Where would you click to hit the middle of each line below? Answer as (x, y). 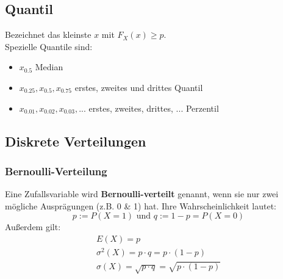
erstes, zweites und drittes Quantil (139, 87)
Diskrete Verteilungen (76, 141)
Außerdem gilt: (33, 227)
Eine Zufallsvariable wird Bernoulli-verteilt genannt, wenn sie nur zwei (142, 194)
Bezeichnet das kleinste (48, 34)
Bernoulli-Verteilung (56, 171)
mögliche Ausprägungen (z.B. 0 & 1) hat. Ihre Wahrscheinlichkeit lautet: (141, 205)
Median (49, 67)
